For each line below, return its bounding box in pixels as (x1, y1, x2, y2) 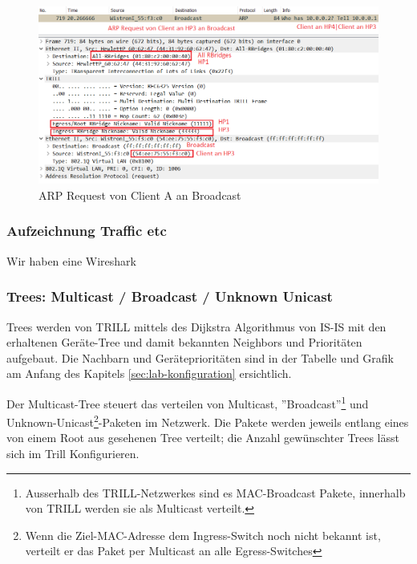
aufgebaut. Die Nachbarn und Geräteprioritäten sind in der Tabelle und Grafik (6, 349, 395, 366)
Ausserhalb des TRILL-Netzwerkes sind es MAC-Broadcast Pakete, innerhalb (25, 484, 406, 501)
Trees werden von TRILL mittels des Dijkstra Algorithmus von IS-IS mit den (6, 318, 387, 335)
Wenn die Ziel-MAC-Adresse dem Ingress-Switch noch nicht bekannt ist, (25, 526, 381, 543)
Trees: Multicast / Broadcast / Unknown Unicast (6, 286, 333, 306)
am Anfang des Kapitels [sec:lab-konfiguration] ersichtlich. (6, 365, 292, 382)
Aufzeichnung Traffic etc (6, 221, 167, 241)
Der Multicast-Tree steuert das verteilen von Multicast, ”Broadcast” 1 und (6, 392, 369, 412)
